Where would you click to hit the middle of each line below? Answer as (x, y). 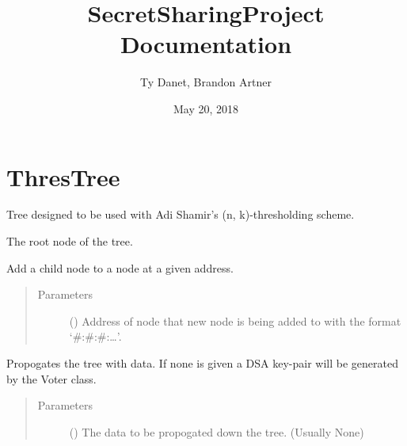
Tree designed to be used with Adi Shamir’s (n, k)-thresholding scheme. (181, 214)
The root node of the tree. (70, 241)
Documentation (206, 44)
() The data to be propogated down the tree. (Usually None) (217, 431)
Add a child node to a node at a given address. (120, 267)
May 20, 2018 (206, 108)
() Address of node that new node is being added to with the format (235, 320)
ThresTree (63, 176)
